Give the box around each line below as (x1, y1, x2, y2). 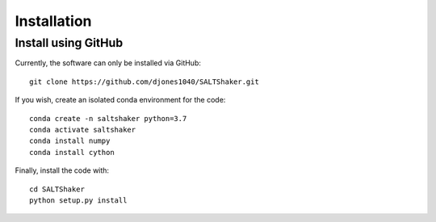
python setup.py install (29, 195, 128, 205)
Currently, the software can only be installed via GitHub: (15, 58, 201, 68)
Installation (15, 12, 92, 30)
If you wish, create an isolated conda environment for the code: (15, 95, 226, 105)
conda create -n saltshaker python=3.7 (29, 114, 187, 123)
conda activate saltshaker (29, 125, 136, 134)
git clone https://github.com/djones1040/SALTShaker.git (29, 77, 260, 86)
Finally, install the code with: (15, 165, 109, 175)
